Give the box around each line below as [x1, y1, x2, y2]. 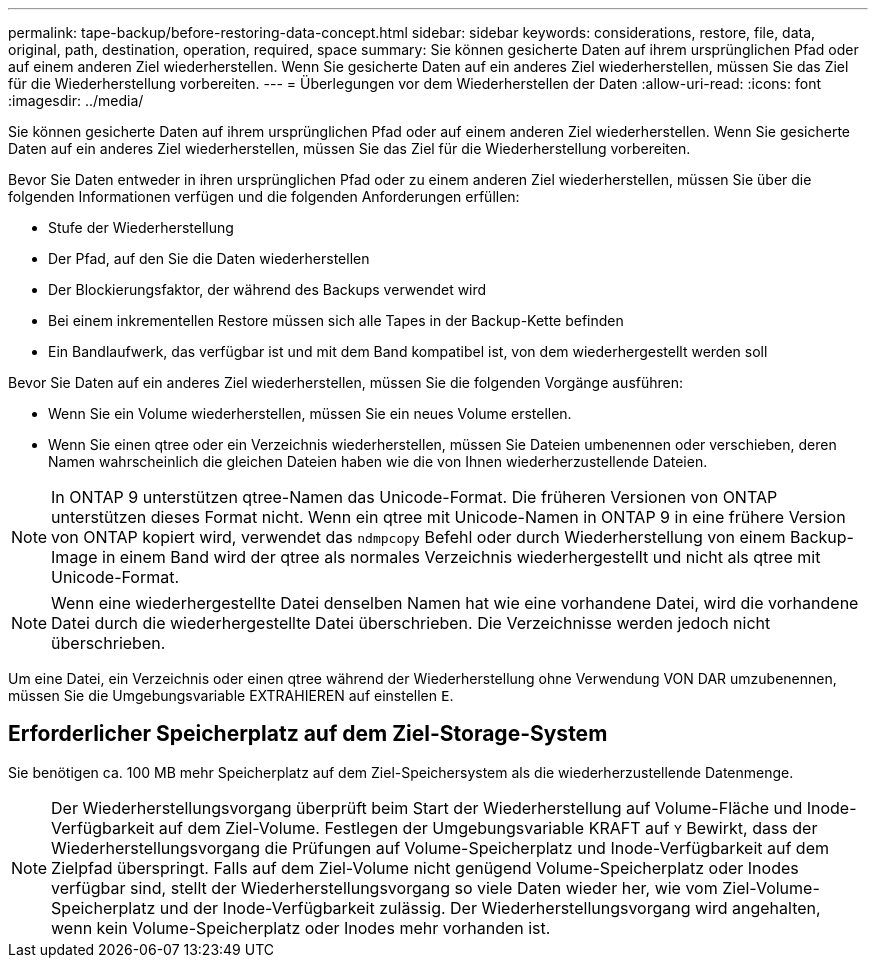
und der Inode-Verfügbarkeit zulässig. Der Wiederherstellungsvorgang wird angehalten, [159, 897, 821, 918]
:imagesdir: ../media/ [8, 92, 144, 109]
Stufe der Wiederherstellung [48, 219, 234, 236]
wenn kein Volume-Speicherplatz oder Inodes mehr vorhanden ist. [51, 917, 551, 938]
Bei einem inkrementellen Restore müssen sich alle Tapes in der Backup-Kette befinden [48, 312, 624, 329]
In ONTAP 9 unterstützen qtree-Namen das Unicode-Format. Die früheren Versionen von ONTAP [51, 487, 778, 507]
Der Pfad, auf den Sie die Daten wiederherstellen [48, 250, 370, 267]
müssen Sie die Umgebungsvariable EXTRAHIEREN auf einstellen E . [8, 687, 454, 704]
